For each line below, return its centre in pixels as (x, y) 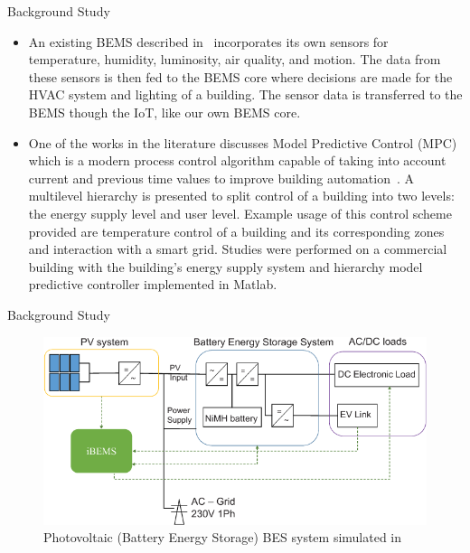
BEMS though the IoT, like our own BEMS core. (164, 112)
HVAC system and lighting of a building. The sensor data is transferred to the (245, 94)
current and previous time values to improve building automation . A (221, 178)
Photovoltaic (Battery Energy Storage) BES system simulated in (223, 537)
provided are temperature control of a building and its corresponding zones (236, 231)
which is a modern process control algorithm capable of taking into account (237, 160)
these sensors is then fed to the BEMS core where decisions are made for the (240, 76)
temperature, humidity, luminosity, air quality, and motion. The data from (235, 59)
